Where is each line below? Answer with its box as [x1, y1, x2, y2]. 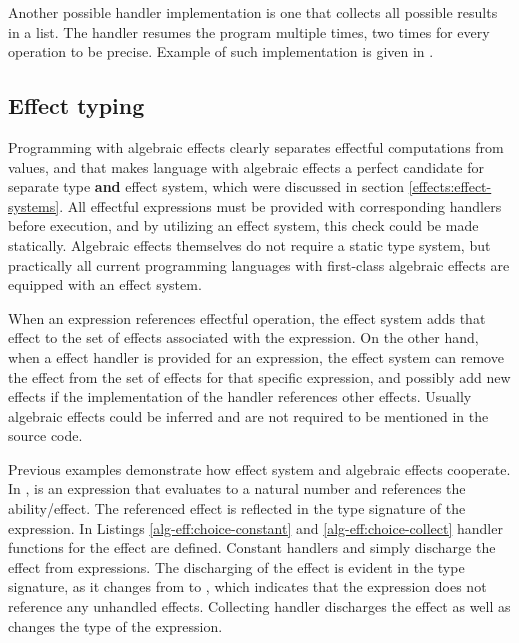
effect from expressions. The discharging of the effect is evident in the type [8, 556, 465, 577]
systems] [8, 195, 60, 216]
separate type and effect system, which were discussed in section [8, 176, 405, 197]
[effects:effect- [408, 176, 492, 197]
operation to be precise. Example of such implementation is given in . [8, 41, 434, 62]
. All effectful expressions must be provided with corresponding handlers [59, 195, 502, 216]
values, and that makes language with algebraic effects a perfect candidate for [8, 156, 484, 177]
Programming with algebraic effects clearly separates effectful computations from [8, 136, 504, 157]
